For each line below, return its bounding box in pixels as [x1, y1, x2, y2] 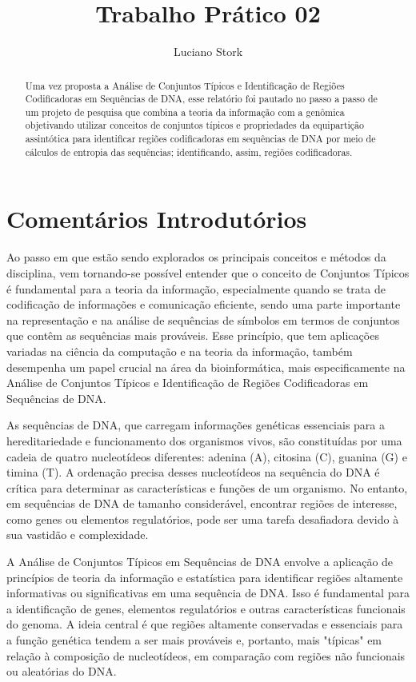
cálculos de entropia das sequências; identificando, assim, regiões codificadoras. [25, 145, 353, 158]
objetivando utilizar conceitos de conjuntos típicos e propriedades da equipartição [25, 118, 364, 132]
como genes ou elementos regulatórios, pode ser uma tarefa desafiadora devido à [6, 510, 399, 527]
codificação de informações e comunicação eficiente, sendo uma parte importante [6, 296, 401, 313]
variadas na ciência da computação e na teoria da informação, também [6, 342, 353, 359]
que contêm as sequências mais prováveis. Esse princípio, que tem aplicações [6, 327, 379, 344]
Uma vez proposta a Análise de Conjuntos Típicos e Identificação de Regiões [25, 78, 345, 92]
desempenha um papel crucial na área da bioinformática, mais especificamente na [6, 358, 406, 375]
